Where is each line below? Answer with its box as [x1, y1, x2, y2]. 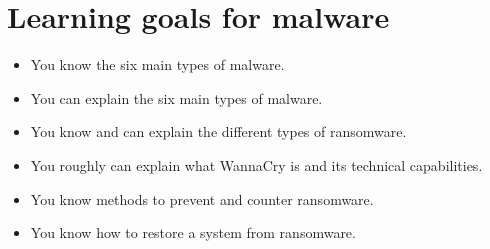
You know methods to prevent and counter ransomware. [30, 188, 374, 209]
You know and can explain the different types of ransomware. [30, 121, 407, 142]
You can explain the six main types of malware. [30, 87, 323, 108]
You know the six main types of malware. [30, 54, 285, 75]
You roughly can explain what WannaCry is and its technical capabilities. [30, 154, 483, 175]
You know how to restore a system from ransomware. [30, 222, 356, 243]
